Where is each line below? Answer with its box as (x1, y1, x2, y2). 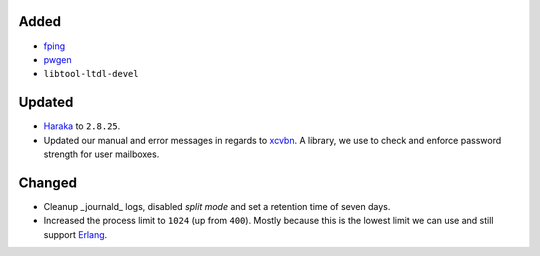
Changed (18, 174, 77, 191)
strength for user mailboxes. (43, 148, 160, 160)
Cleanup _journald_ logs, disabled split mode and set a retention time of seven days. (43, 200, 391, 212)
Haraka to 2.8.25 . (43, 120, 121, 132)
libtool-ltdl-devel (43, 68, 139, 80)
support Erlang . (43, 228, 108, 240)
